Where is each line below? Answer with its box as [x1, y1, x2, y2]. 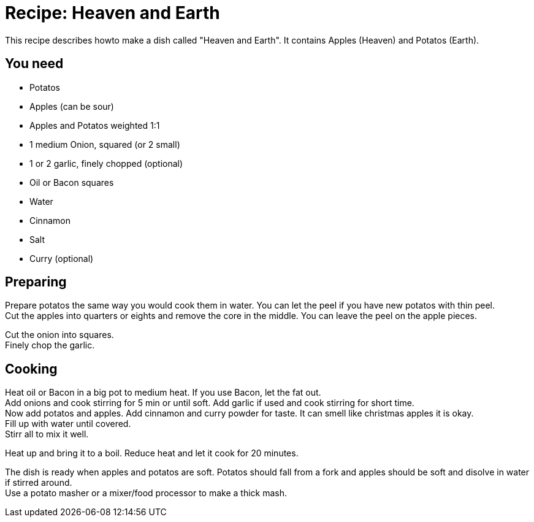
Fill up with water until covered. [5, 418, 131, 429]
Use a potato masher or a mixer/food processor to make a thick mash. [5, 488, 287, 499]
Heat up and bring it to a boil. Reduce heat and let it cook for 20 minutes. [5, 448, 299, 459]
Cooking [5, 361, 58, 377]
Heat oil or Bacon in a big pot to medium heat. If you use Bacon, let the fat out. [5, 387, 321, 398]
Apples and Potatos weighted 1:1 [29, 120, 160, 131]
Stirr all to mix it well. [5, 429, 89, 440]
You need [5, 56, 64, 72]
